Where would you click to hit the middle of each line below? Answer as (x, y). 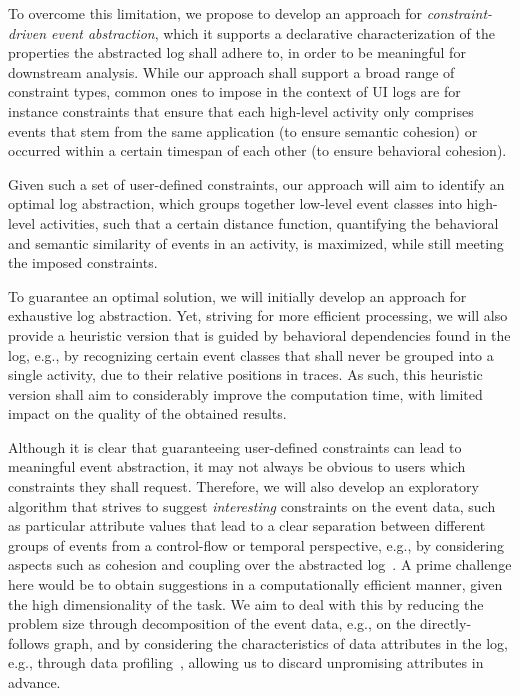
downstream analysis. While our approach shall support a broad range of (231, 71)
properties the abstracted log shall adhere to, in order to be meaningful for (237, 52)
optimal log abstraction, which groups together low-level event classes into (235, 203)
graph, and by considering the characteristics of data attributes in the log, (280, 642)
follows (29, 642)
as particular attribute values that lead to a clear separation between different (247, 525)
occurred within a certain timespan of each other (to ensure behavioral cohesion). (257, 150)
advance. (34, 682)
